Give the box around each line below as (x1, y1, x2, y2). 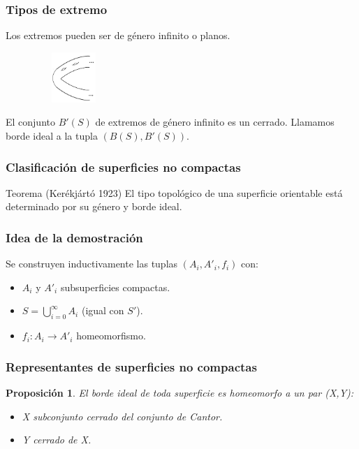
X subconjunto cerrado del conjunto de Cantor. (22, 408, 223, 423)
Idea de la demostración (6, 228, 143, 246)
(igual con (81, 303, 124, 318)
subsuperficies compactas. (60, 279, 170, 294)
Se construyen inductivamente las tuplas (6, 256, 178, 271)
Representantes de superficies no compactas (6, 358, 257, 375)
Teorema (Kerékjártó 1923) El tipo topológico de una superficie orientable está (6, 185, 343, 200)
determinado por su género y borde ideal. (6, 199, 182, 214)
